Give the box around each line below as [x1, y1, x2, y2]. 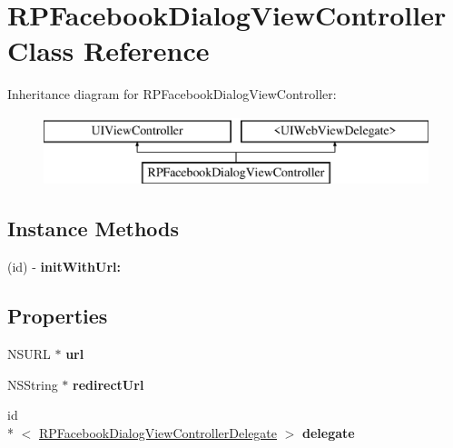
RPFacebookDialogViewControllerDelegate [39, 423, 278, 442]
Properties [7, 302, 108, 330]
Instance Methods [7, 214, 179, 243]
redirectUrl [73, 374, 144, 393]
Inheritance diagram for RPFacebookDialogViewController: [7, 85, 337, 104]
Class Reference [7, 32, 210, 69]
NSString [7, 374, 58, 393]
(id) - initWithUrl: [7, 257, 121, 276]
